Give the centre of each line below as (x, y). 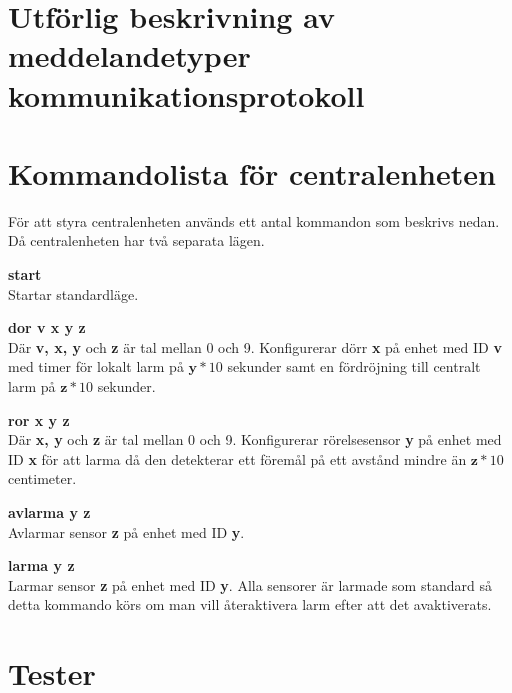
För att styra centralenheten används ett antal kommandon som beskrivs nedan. (254, 220)
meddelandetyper (129, 55)
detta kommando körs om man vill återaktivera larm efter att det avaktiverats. (250, 604)
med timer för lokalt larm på (96, 366)
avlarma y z (49, 512)
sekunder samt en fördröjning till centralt (354, 366)
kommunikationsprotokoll (186, 94)
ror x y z (39, 419)
